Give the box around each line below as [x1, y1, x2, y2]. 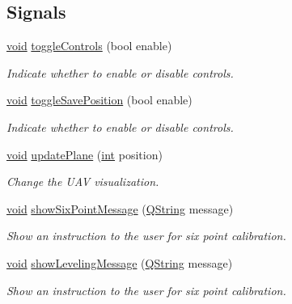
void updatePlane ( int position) [6, 146, 163, 163]
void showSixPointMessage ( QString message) [6, 200, 234, 217]
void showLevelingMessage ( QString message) [6, 254, 233, 271]
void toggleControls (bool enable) [6, 37, 172, 54]
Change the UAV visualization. [6, 173, 159, 190]
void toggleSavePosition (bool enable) [6, 91, 193, 108]
